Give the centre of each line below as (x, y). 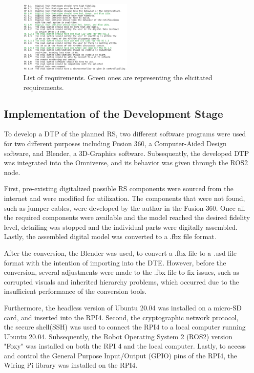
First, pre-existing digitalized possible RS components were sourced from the (119, 188)
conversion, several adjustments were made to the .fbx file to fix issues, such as (122, 272)
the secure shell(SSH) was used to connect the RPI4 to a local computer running (125, 327)
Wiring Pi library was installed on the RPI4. (71, 365)
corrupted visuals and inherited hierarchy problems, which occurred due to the (122, 281)
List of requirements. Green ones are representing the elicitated (118, 77)
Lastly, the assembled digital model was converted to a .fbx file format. (110, 236)
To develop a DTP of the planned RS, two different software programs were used (125, 134)
